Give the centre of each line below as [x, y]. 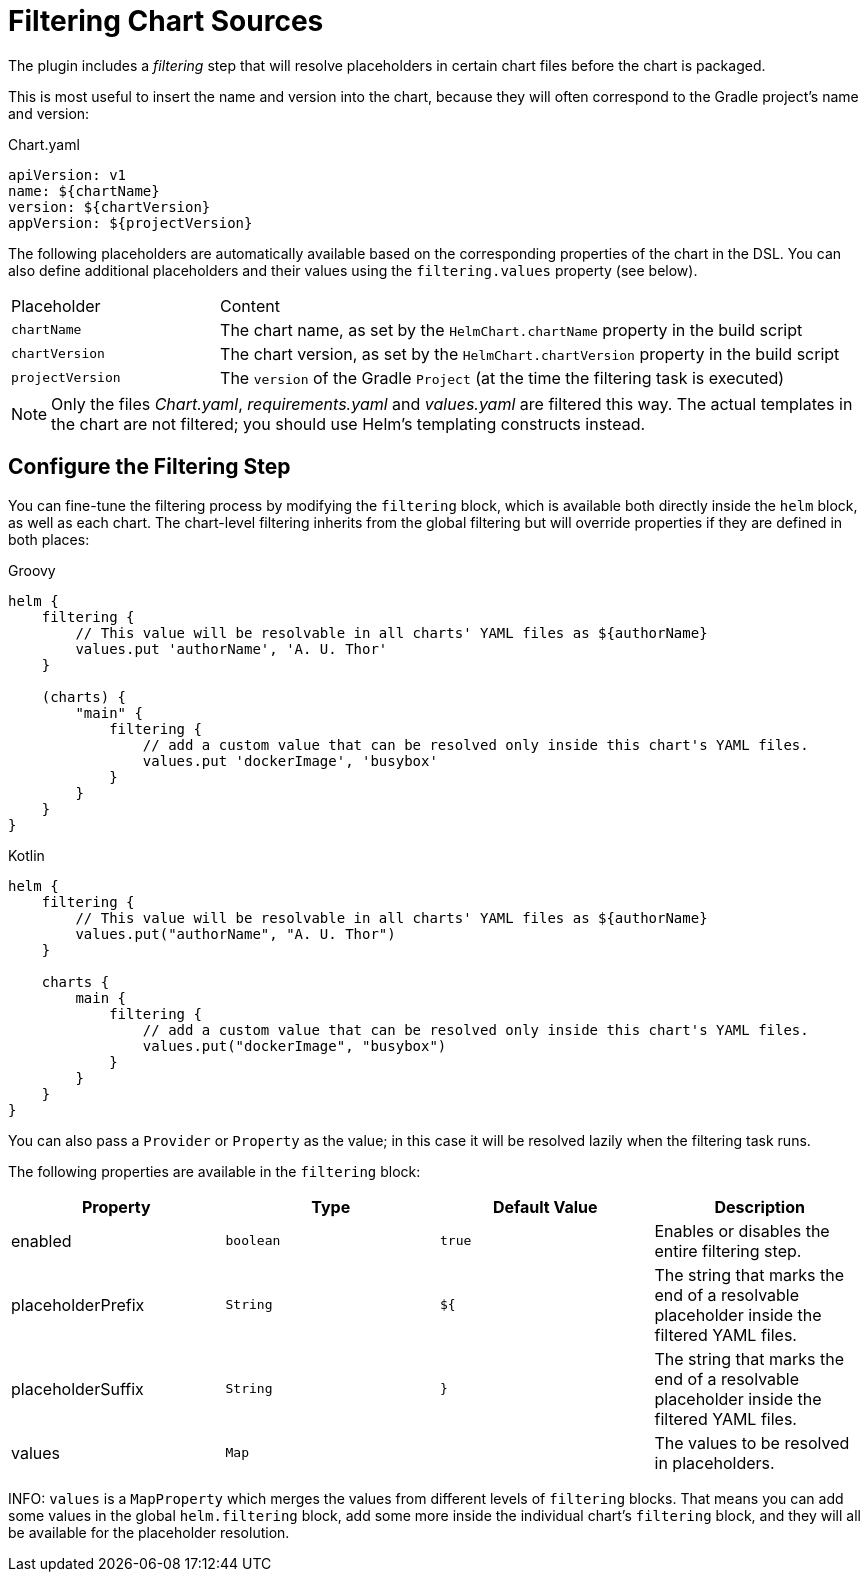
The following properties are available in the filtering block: [214, 1171]
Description [759, 1206]
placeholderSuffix [77, 1388]
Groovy [32, 570]
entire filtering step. [728, 1250]
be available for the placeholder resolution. [149, 1532]
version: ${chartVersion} [109, 206]
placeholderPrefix [78, 1304]
